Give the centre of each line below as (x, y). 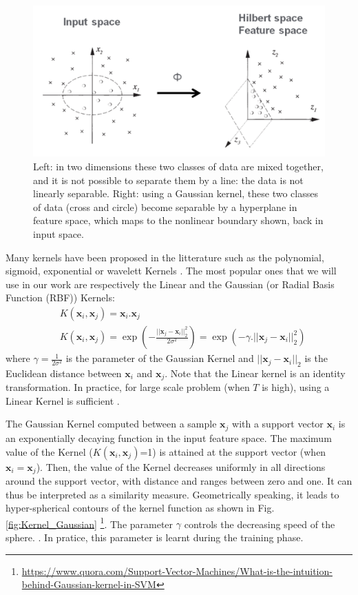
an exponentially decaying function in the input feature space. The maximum (169, 437)
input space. (59, 234)
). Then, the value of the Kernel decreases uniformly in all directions (181, 466)
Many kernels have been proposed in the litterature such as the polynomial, (165, 257)
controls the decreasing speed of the (260, 524)
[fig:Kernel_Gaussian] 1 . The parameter (89, 523)
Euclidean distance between (64, 373)
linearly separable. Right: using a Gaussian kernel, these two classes (176, 193)
